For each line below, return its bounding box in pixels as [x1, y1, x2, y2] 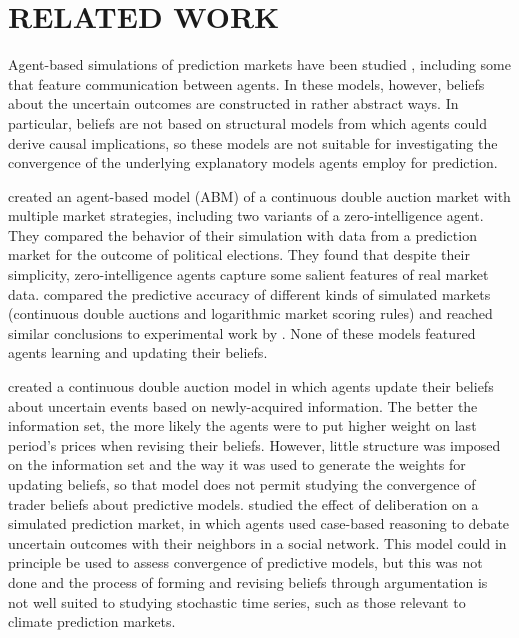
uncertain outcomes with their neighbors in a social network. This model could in [8, 532, 507, 553]
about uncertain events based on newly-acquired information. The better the [8, 395, 478, 416]
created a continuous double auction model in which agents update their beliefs [8, 376, 494, 397]
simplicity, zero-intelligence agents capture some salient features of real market [8, 264, 489, 285]
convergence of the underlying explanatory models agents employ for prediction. [8, 152, 498, 173]
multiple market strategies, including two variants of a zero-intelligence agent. [8, 205, 484, 226]
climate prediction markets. [8, 611, 176, 632]
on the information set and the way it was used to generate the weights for [8, 454, 466, 475]
